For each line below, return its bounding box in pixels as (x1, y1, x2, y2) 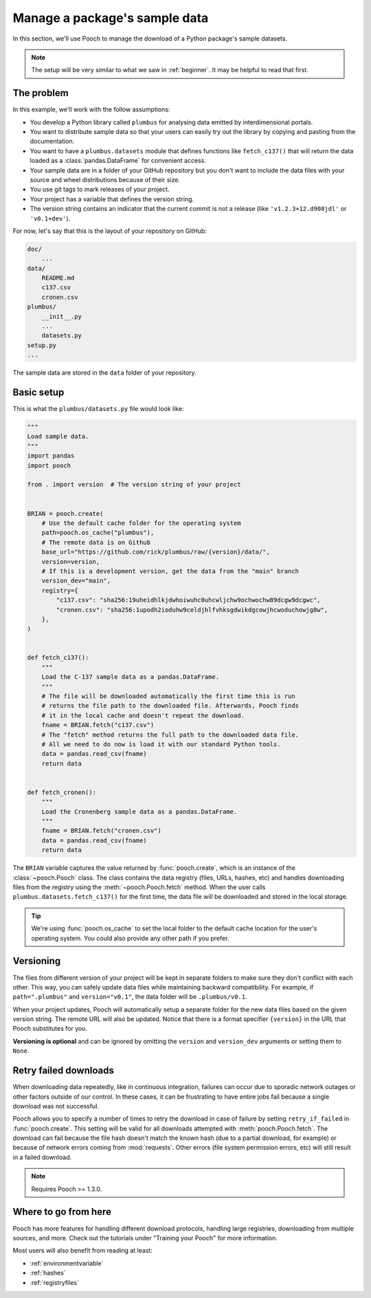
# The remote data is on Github (41, 538, 151, 546)
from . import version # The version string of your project (27, 481, 241, 489)
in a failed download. (12, 1153, 72, 1161)
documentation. (30, 137, 75, 146)
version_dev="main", (41, 577, 111, 585)
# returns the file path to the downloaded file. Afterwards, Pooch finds (41, 702, 299, 710)
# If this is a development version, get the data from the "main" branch (41, 567, 299, 575)
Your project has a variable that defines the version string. (30, 194, 194, 203)
